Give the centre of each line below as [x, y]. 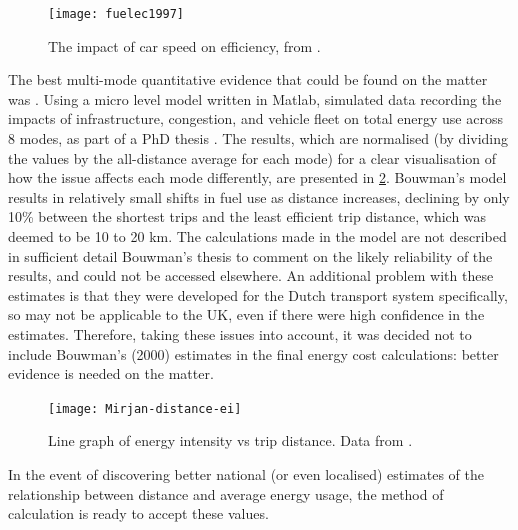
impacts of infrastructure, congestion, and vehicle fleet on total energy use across [255, 118]
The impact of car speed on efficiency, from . [184, 45]
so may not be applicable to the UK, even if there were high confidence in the [246, 314]
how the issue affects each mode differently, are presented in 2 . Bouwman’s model [257, 177]
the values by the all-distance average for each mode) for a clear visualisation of [252, 157]
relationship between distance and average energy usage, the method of [226, 493]
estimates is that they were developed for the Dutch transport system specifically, [258, 294]
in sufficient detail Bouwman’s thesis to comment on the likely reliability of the [250, 255]
